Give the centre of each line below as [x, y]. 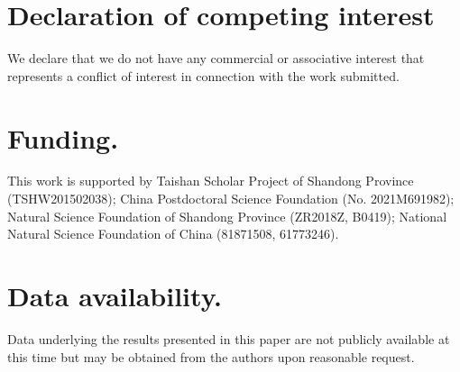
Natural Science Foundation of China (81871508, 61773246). [173, 234]
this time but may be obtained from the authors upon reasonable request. [211, 356]
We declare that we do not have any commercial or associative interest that [216, 58]
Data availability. [115, 295]
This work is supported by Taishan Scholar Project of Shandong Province [211, 181]
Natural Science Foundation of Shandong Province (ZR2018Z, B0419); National [227, 216]
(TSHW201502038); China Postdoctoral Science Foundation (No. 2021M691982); [231, 199]
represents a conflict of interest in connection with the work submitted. [203, 75]
